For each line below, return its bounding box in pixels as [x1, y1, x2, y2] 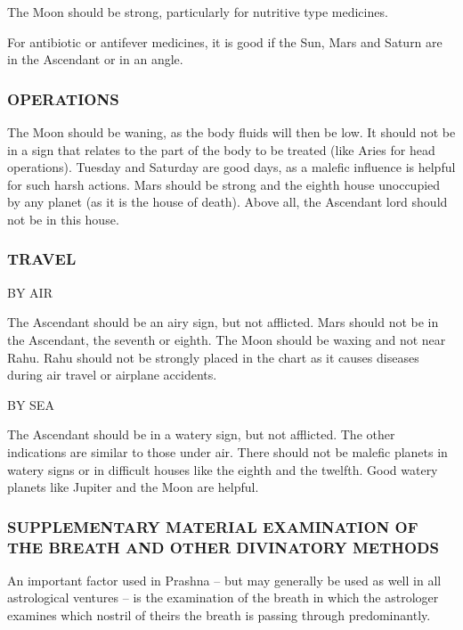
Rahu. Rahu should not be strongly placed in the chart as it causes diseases [7, 348, 419, 366]
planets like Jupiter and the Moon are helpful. [7, 478, 259, 496]
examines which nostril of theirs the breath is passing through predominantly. [7, 606, 431, 625]
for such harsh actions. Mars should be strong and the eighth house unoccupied [7, 175, 441, 193]
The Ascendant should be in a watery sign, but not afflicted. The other [7, 425, 395, 444]
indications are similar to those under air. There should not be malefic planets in [7, 442, 448, 461]
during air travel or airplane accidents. [7, 365, 217, 384]
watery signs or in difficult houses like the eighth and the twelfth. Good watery [7, 460, 438, 479]
